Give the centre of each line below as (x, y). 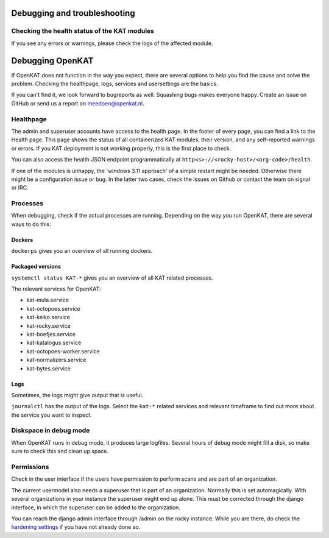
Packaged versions (36, 267)
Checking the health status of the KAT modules (83, 31)
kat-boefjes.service (51, 334)
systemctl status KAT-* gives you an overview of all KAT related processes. (112, 278)
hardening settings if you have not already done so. (76, 527)
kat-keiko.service (48, 317)
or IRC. (20, 188)
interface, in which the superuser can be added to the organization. (96, 507)
